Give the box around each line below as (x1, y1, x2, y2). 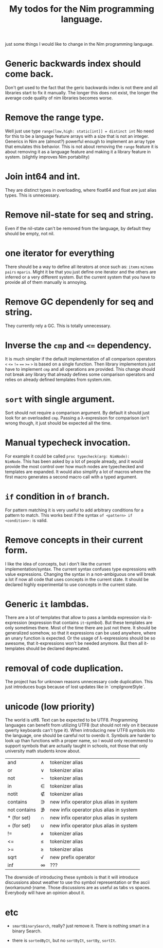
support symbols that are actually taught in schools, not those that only (5, 743, 148, 749)
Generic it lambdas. (5, 599, 89, 609)
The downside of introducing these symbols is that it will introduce (5, 875, 139, 880)
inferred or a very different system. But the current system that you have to (5, 274, 156, 280)
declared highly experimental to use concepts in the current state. (5, 582, 137, 587)
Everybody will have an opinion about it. (5, 890, 85, 896)
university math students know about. (5, 748, 81, 754)
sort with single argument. (5, 393, 115, 404)
